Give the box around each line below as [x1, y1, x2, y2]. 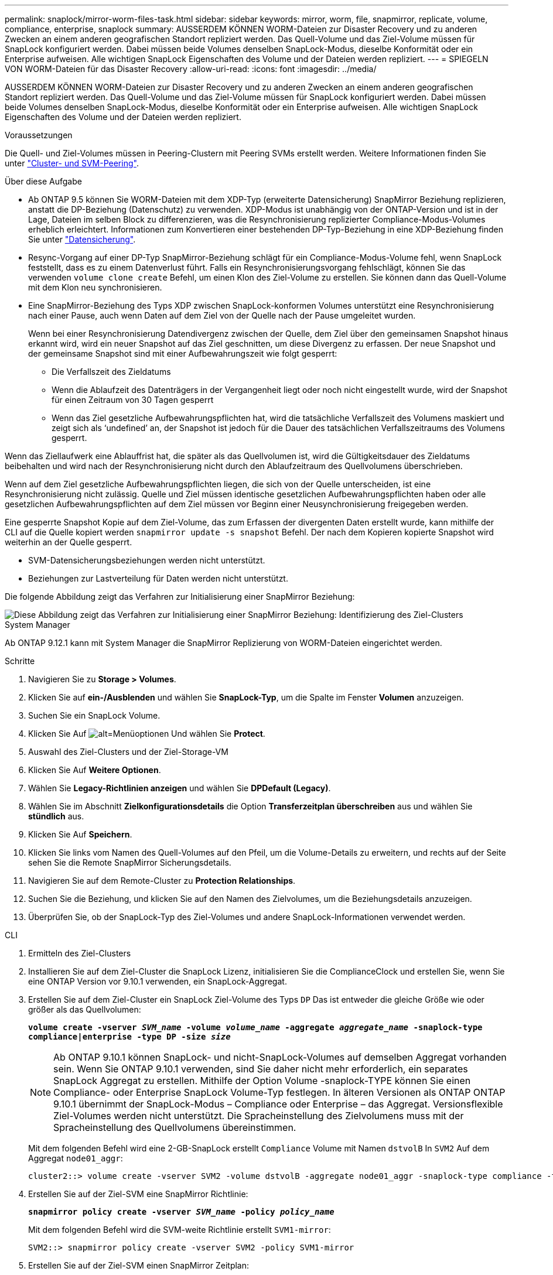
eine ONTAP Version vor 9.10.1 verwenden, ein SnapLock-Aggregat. [28, 976, 287, 986]
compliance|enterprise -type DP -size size [28, 1032, 231, 1041]
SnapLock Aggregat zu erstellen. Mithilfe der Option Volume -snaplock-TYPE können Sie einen [53, 1075, 471, 1086]
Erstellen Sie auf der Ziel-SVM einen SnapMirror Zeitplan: [28, 1260, 250, 1270]
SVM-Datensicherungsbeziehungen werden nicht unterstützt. [28, 555, 265, 565]
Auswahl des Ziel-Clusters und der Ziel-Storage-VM [28, 747, 228, 757]
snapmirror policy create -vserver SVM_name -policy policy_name [28, 1207, 334, 1216]
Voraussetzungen [5, 130, 73, 140]
